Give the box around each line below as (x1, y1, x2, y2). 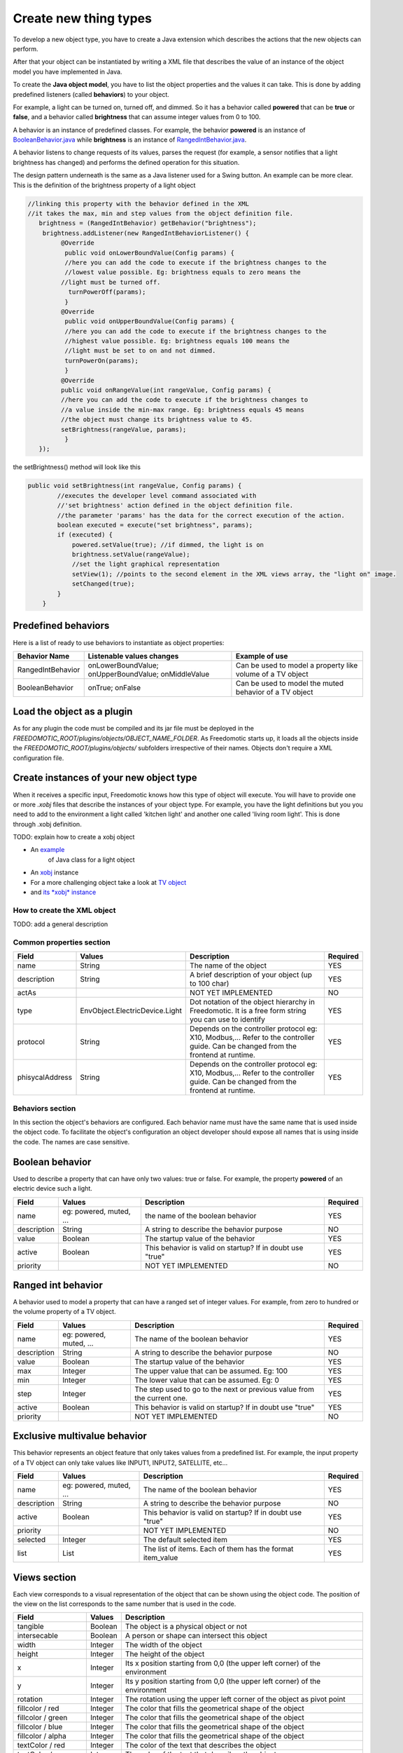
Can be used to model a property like (235, 660, 358, 670)
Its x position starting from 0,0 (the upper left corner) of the (125, 1658, 321, 1668)
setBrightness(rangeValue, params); (60, 425, 187, 433)
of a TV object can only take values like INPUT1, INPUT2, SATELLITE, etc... (13, 1458, 228, 1467)
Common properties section (13, 937, 111, 947)
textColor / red (17, 1740, 66, 1750)
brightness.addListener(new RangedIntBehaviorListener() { (42, 229, 250, 237)
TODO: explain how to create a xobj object (13, 833, 135, 841)
